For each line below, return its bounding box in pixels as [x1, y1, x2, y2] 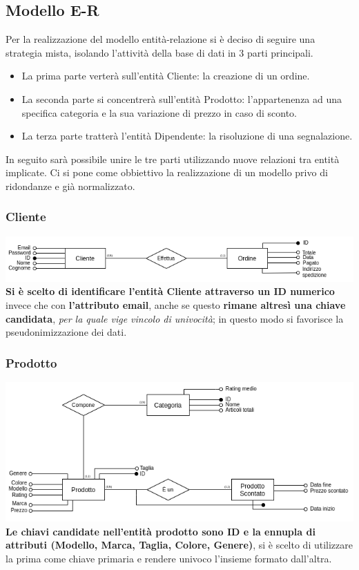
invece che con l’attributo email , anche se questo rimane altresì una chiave [6, 297, 346, 312]
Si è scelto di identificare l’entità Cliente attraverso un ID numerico [6, 284, 335, 298]
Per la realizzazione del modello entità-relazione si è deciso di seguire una [6, 32, 316, 46]
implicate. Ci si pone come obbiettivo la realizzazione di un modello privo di [6, 165, 328, 180]
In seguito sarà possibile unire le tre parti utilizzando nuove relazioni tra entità [6, 151, 340, 166]
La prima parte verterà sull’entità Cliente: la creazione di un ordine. [21, 68, 310, 83]
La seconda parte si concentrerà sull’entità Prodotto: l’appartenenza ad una [21, 91, 342, 106]
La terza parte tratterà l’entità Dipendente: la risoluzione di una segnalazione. [21, 129, 353, 143]
